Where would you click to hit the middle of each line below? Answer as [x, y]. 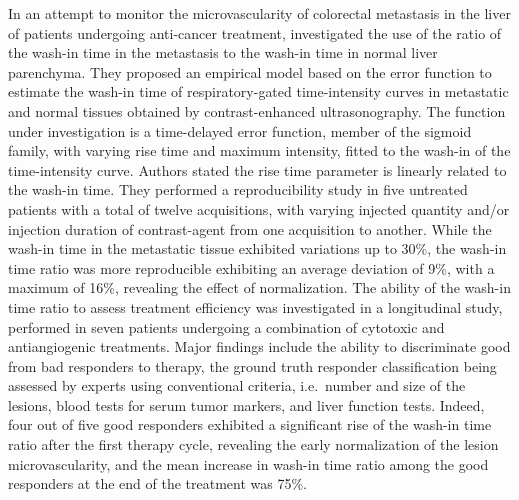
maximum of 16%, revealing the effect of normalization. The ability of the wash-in [259, 287]
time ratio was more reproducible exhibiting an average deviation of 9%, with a [251, 267]
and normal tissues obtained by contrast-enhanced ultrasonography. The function [257, 110]
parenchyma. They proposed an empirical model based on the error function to [250, 71]
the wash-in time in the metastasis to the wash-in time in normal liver [223, 52]
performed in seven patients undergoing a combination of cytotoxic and [226, 326]
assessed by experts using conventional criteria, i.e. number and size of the [237, 385]
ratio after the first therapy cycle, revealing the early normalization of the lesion [253, 444]
